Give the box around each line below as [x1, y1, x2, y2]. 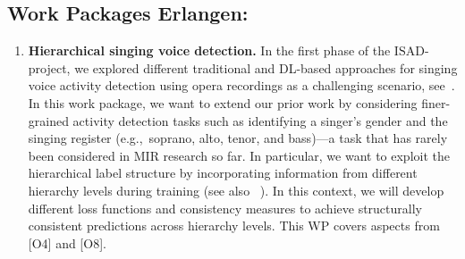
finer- [421, 93, 451, 112]
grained [28, 111, 69, 129]
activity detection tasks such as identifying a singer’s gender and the [72, 111, 448, 129]
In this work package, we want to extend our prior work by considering [28, 93, 418, 112]
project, [28, 58, 71, 77]
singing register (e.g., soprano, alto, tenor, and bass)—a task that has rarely [28, 129, 448, 147]
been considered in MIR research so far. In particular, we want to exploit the [28, 146, 450, 164]
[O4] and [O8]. [28, 233, 106, 252]
